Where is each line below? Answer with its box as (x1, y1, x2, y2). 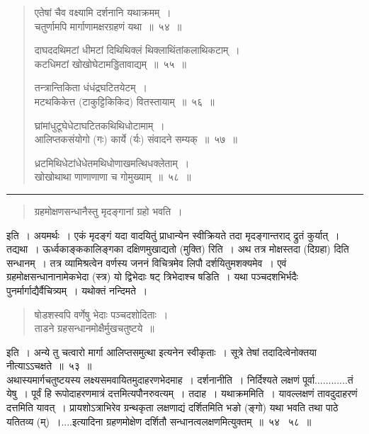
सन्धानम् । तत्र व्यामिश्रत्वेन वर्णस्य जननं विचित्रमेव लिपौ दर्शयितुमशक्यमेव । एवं (6, 255, 287, 270)
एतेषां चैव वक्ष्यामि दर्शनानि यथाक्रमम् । (34, 5, 171, 19)
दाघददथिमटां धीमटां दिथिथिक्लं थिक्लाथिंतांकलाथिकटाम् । (34, 42, 240, 57)
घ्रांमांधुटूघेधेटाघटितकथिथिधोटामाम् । (34, 118, 165, 132)
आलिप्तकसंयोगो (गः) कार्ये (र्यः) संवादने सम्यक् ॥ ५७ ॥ (34, 132, 237, 147)
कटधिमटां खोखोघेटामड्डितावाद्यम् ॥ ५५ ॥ (34, 56, 186, 71)
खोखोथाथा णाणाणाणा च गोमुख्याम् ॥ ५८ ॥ (34, 169, 191, 184)
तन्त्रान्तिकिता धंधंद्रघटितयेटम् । (34, 80, 147, 95)
